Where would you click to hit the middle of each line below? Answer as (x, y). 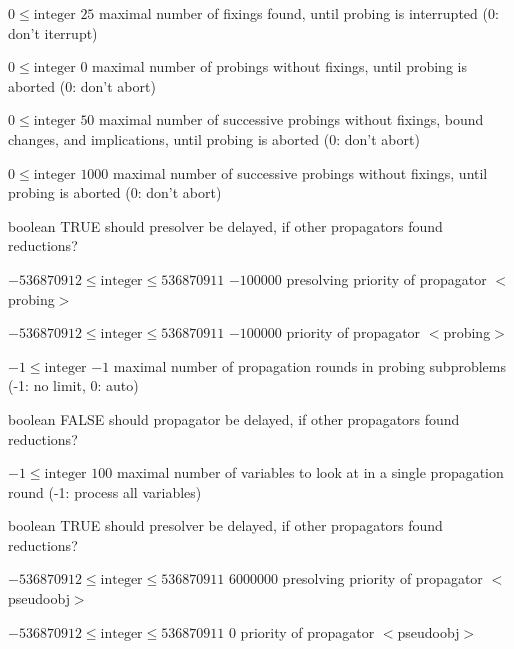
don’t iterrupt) (53, 32)
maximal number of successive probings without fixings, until (300, 172)
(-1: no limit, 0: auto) (73, 385)
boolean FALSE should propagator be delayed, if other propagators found (234, 418)
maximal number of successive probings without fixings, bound (291, 119)
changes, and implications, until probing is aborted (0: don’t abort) (214, 138)
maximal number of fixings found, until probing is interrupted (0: (299, 13)
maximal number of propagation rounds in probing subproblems (309, 365)
